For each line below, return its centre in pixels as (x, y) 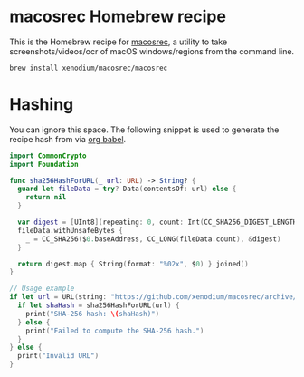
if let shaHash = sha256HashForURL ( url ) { (99, 305)
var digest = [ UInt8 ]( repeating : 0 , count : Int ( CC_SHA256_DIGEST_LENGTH (157, 222)
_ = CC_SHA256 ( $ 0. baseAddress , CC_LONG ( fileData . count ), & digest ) (153, 239)
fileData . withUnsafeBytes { (71, 230)
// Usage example (42, 289)
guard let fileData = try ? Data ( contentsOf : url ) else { (127, 189)
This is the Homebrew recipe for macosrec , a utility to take (119, 42)
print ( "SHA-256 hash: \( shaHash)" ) (93, 314)
